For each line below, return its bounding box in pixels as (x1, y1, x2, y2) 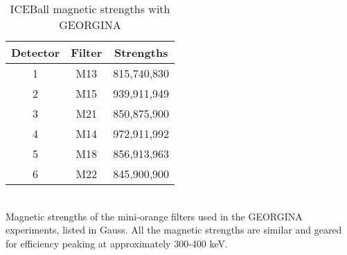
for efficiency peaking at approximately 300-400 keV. (6, 236, 228, 250)
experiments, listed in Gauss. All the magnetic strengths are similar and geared (6, 222, 342, 237)
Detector (11, 44, 60, 60)
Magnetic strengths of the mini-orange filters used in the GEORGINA (6, 209, 303, 223)
